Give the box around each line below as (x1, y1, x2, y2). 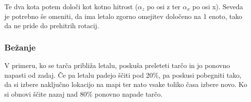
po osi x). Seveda (192, 1, 243, 11)
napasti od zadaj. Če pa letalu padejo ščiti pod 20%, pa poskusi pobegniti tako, (4, 69, 242, 80)
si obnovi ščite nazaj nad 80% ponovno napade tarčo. (4, 88, 163, 99)
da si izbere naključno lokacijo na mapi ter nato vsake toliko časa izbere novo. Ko (4, 79, 248, 89)
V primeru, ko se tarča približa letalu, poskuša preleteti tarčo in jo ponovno (4, 60, 230, 70)
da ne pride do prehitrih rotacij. (4, 20, 100, 31)
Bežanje (4, 41, 36, 53)
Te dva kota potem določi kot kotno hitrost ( (4, 1, 138, 11)
